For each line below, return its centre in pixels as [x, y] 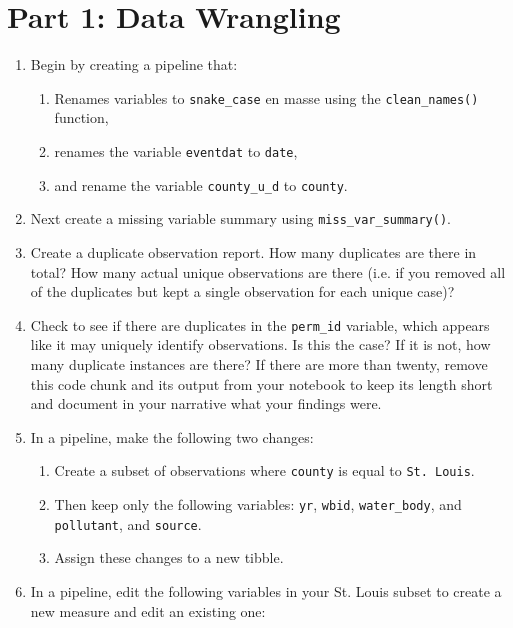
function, [81, 117]
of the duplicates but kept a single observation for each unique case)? [242, 291]
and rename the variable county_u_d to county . [201, 184]
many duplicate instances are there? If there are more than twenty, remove [259, 363]
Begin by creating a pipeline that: [134, 64]
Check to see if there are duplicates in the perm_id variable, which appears [260, 324]
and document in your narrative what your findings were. [206, 403]
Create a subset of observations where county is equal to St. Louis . [264, 470]
